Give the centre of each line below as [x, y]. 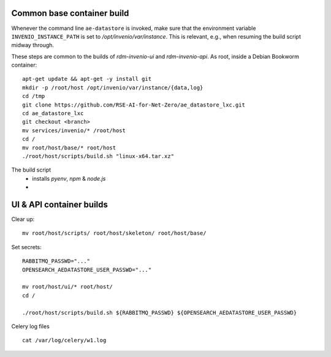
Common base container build [70, 13]
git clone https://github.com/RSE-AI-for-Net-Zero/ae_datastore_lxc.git [134, 105]
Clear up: [23, 219]
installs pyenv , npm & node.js [69, 178]
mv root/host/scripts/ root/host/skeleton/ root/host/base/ [114, 233]
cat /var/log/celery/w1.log [64, 340]
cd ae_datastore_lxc [53, 114]
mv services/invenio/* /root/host [74, 130]
